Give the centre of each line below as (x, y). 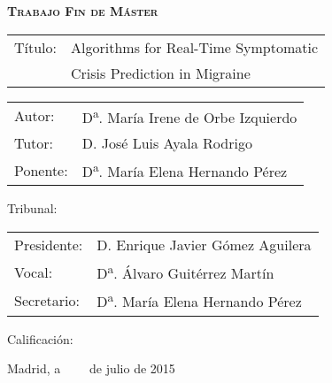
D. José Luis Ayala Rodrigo (167, 142)
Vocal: (34, 272)
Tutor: (34, 142)
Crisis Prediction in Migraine (161, 73)
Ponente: (41, 170)
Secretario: (47, 300)
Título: (36, 47)
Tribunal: (32, 208)
